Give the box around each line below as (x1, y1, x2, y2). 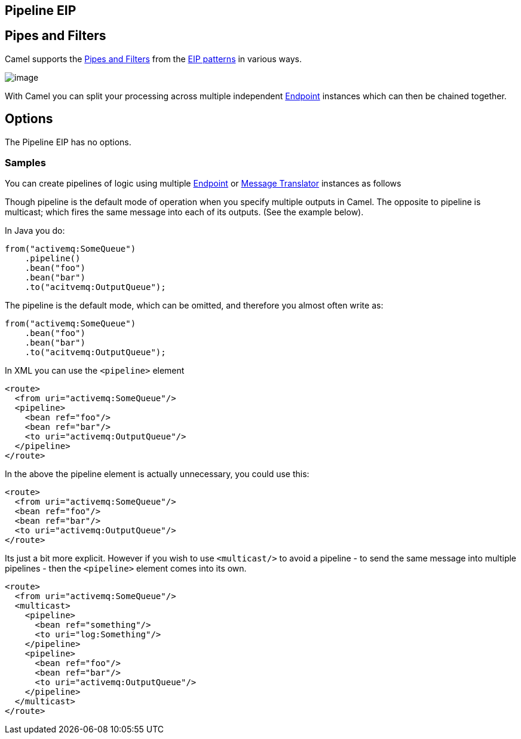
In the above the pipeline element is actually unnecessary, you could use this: (5, 469, 309, 480)
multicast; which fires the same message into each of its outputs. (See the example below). (5, 207, 364, 218)
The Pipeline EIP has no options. (5, 136, 131, 147)
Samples (5, 157, 46, 169)
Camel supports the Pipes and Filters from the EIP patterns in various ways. (5, 53, 302, 64)
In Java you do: (5, 225, 65, 236)
